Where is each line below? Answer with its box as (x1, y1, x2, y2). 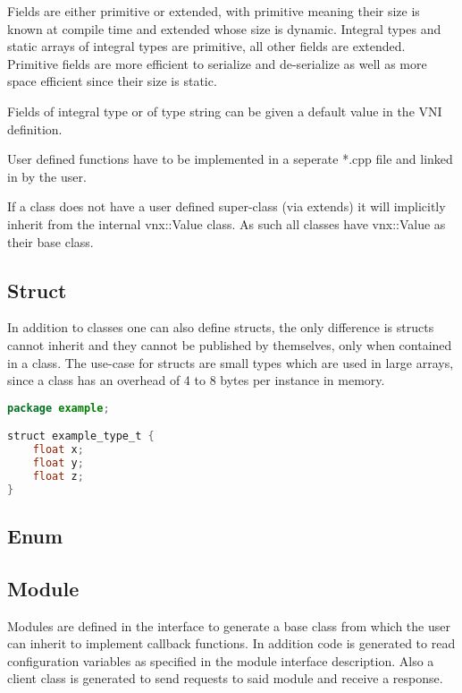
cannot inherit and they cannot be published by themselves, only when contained (7, 335, 452, 354)
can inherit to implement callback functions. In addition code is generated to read (7, 634, 456, 653)
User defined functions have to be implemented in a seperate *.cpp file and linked (7, 150, 453, 168)
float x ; (32, 443, 84, 457)
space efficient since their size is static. (7, 72, 217, 90)
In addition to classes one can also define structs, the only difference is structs (7, 318, 434, 337)
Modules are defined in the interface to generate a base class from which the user (7, 616, 450, 635)
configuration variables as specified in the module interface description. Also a (7, 651, 434, 670)
